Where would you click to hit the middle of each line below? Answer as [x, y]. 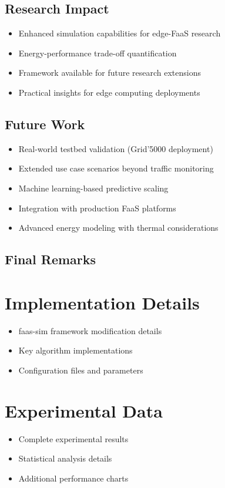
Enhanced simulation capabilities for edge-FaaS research [120, 33]
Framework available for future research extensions [110, 73]
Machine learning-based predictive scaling [93, 188]
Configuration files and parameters [81, 370]
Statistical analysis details [65, 458]
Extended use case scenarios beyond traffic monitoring [116, 168]
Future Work [45, 124]
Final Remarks [51, 259]
